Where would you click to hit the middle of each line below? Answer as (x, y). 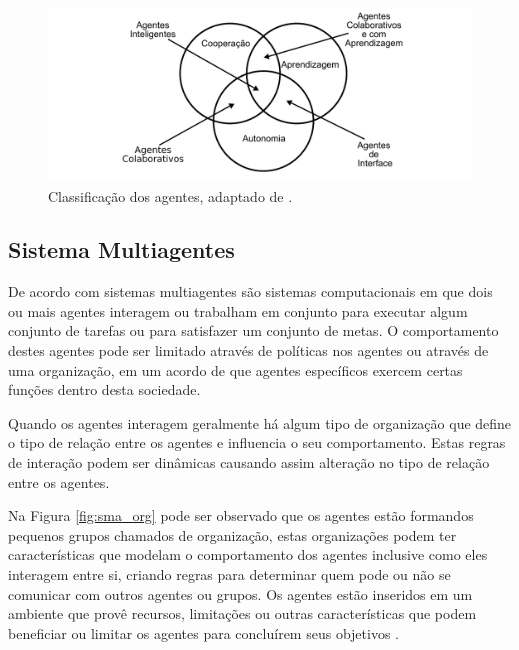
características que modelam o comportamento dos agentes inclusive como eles (248, 554)
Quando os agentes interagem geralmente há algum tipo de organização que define (260, 422)
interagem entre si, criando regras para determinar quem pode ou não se (229, 574)
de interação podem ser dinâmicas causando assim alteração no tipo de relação (249, 462)
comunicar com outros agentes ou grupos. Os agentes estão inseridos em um (240, 593)
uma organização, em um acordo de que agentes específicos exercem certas (235, 369)
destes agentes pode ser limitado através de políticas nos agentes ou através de (248, 350)
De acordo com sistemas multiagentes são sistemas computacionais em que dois (250, 291)
